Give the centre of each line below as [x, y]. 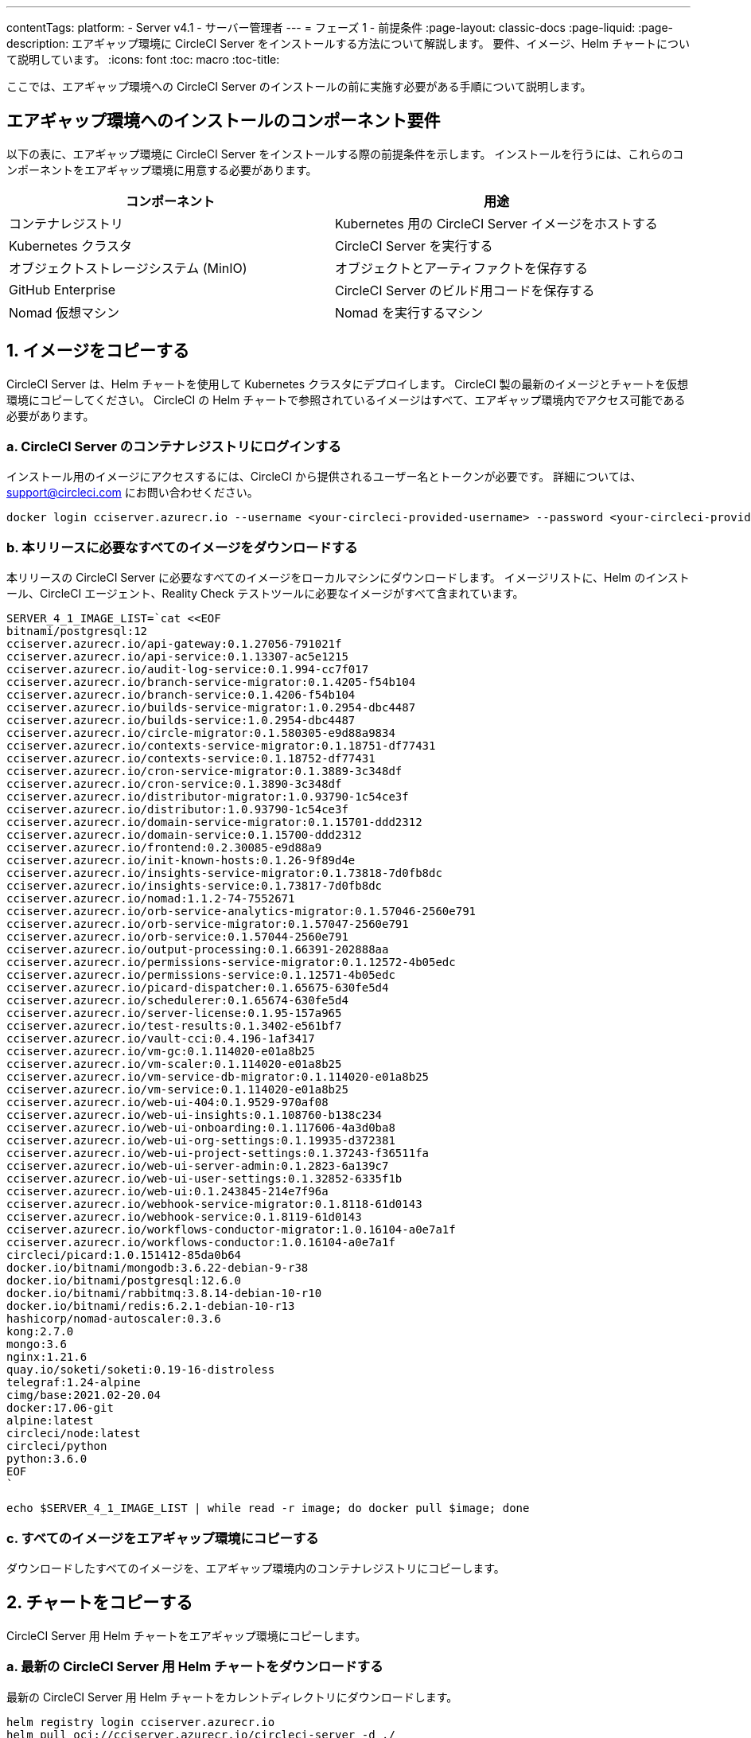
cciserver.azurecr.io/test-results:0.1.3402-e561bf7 [174, 1026]
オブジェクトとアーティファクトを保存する [461, 268]
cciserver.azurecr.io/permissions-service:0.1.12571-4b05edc [201, 975]
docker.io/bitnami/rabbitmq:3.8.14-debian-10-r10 [164, 1294]
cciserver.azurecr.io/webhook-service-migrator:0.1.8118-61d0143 [214, 1204]
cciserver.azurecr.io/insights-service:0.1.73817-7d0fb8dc [195, 886]
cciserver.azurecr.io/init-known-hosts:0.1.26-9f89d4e [181, 861]
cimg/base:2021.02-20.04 [84, 1395]
